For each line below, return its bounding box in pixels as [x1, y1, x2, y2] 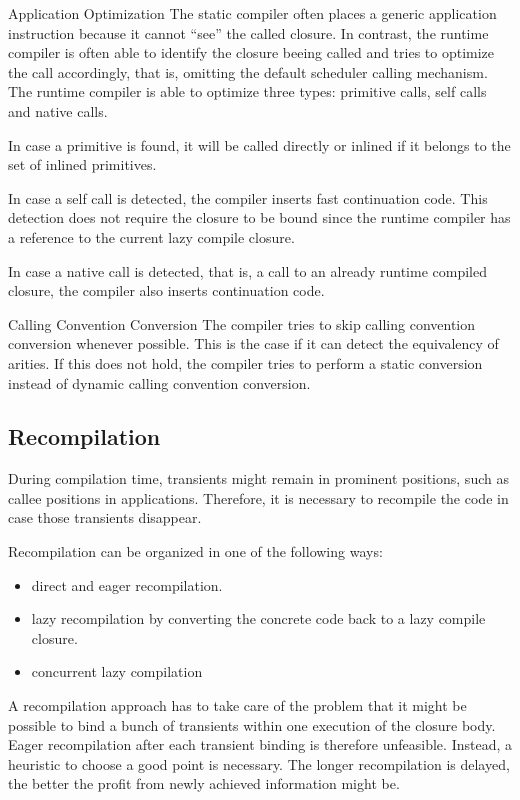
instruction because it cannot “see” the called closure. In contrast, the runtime [8, 22, 489, 43]
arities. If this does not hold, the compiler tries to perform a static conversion [8, 352, 483, 373]
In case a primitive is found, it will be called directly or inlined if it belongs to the [8, 134, 511, 155]
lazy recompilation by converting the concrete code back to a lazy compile [31, 608, 486, 629]
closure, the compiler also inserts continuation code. [8, 280, 325, 301]
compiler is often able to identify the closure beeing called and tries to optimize [8, 42, 495, 63]
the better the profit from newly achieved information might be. [8, 773, 400, 794]
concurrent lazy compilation [31, 661, 203, 682]
